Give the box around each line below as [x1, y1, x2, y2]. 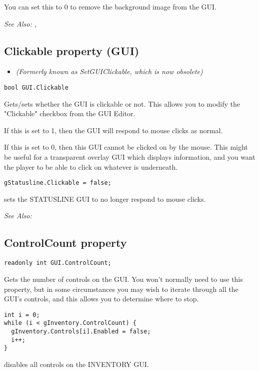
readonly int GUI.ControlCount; [4, 259, 111, 267]
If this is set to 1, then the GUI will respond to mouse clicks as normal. [4, 125, 223, 135]
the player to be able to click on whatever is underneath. [4, 161, 178, 172]
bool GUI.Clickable [4, 84, 68, 91]
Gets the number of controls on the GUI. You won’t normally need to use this [4, 273, 243, 284]
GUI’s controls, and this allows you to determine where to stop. [4, 293, 199, 304]
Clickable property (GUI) [4, 43, 139, 58]
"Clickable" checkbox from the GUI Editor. [4, 108, 135, 119]
